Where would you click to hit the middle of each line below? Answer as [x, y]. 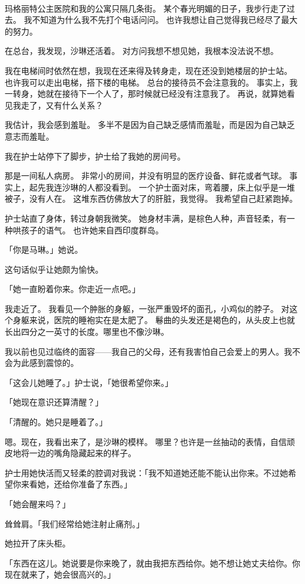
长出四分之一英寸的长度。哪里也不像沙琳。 [87, 332]
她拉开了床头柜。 [38, 543]
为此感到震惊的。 [45, 363]
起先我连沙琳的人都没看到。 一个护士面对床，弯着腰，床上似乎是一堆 [162, 187]
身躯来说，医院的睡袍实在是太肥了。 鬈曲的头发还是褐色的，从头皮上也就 [154, 320]
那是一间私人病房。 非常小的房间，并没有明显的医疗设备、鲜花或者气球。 [146, 176]
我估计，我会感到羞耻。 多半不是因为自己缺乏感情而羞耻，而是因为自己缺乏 [150, 125]
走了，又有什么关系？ [62, 105]
